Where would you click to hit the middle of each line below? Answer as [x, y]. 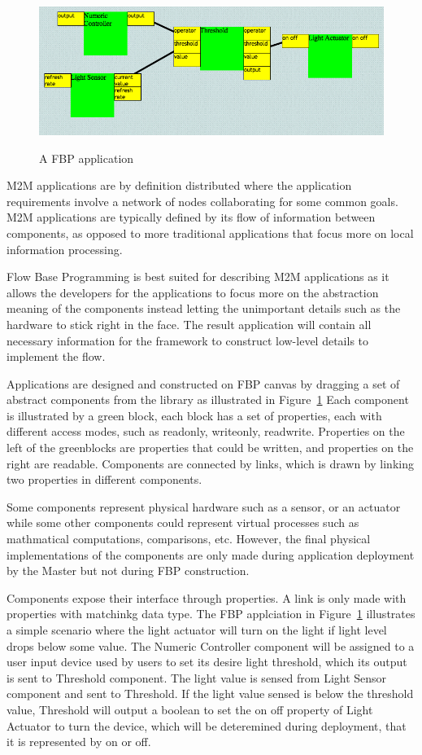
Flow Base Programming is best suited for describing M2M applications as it [198, 277]
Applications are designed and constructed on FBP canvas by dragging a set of [203, 383]
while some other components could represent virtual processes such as [183, 522]
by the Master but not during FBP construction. [128, 571]
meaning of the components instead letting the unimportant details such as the [204, 308]
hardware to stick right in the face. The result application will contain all [189, 324]
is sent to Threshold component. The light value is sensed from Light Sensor [197, 677]
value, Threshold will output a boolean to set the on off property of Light [190, 709]
